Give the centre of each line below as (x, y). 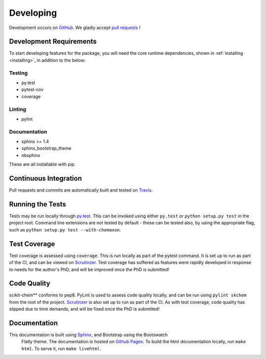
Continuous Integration (46, 179)
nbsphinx (31, 155)
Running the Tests (38, 204)
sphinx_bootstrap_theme (46, 148)
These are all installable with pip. (42, 164)
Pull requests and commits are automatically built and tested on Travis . (81, 190)
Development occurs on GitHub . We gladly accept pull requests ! (75, 28)
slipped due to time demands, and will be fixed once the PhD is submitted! (84, 309)
